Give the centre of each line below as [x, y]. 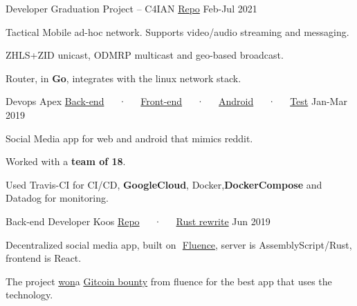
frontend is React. [44, 258]
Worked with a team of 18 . [66, 161]
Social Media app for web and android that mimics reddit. [129, 138]
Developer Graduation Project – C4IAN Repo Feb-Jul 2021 [131, 8]
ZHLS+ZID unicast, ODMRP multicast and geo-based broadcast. [145, 55]
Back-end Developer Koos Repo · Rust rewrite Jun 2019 [138, 221]
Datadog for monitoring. [57, 198]
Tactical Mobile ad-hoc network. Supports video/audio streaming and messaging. [177, 31]
